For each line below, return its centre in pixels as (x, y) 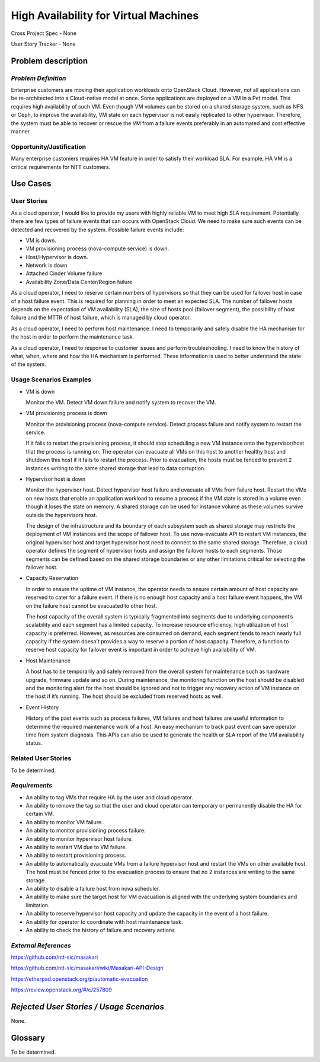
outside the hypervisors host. (62, 515)
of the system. (29, 364)
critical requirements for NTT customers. (61, 167)
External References (41, 945)
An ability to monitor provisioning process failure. (86, 831)
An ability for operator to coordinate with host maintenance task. (104, 921)
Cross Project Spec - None (44, 33)
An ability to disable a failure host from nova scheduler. (93, 888)
